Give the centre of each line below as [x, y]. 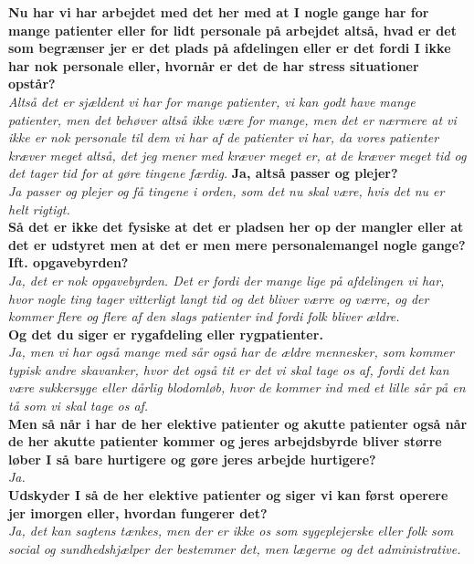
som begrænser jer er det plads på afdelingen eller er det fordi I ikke [230, 48]
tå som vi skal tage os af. [79, 406]
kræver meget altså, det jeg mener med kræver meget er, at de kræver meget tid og [237, 155]
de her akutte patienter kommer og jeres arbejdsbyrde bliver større [225, 441]
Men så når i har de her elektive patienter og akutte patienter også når [238, 423]
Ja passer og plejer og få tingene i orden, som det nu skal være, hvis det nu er [226, 190]
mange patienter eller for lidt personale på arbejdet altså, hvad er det [232, 30]
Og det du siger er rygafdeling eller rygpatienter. [166, 334]
